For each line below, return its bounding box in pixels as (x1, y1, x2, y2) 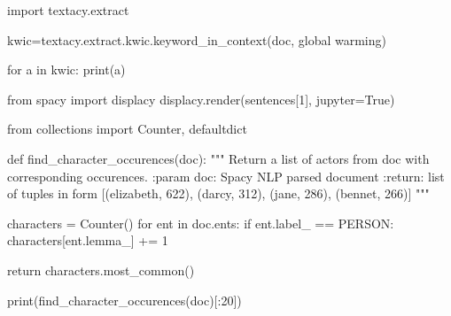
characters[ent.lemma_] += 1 (7, 231, 168, 250)
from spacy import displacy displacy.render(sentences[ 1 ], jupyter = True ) (7, 89, 395, 108)
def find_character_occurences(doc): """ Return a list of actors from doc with (7, 149, 430, 167)
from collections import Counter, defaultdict (7, 119, 247, 138)
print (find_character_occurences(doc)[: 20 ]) (7, 290, 242, 309)
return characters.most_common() (7, 260, 195, 279)
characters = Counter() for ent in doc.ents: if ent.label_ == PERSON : (7, 213, 394, 232)
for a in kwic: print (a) (7, 60, 126, 79)
